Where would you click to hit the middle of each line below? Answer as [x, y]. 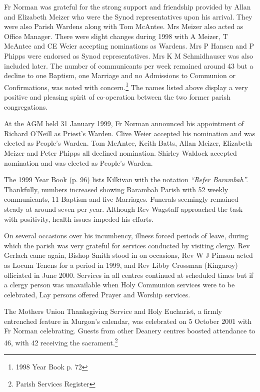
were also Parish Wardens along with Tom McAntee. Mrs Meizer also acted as [124, 26]
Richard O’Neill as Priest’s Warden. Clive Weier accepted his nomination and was [130, 133]
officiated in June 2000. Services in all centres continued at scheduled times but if [129, 275]
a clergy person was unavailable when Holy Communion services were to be [119, 285]
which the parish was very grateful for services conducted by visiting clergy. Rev [127, 245]
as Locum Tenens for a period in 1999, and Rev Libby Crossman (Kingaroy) [121, 265]
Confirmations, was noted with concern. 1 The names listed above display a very [126, 86]
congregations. [26, 106]
